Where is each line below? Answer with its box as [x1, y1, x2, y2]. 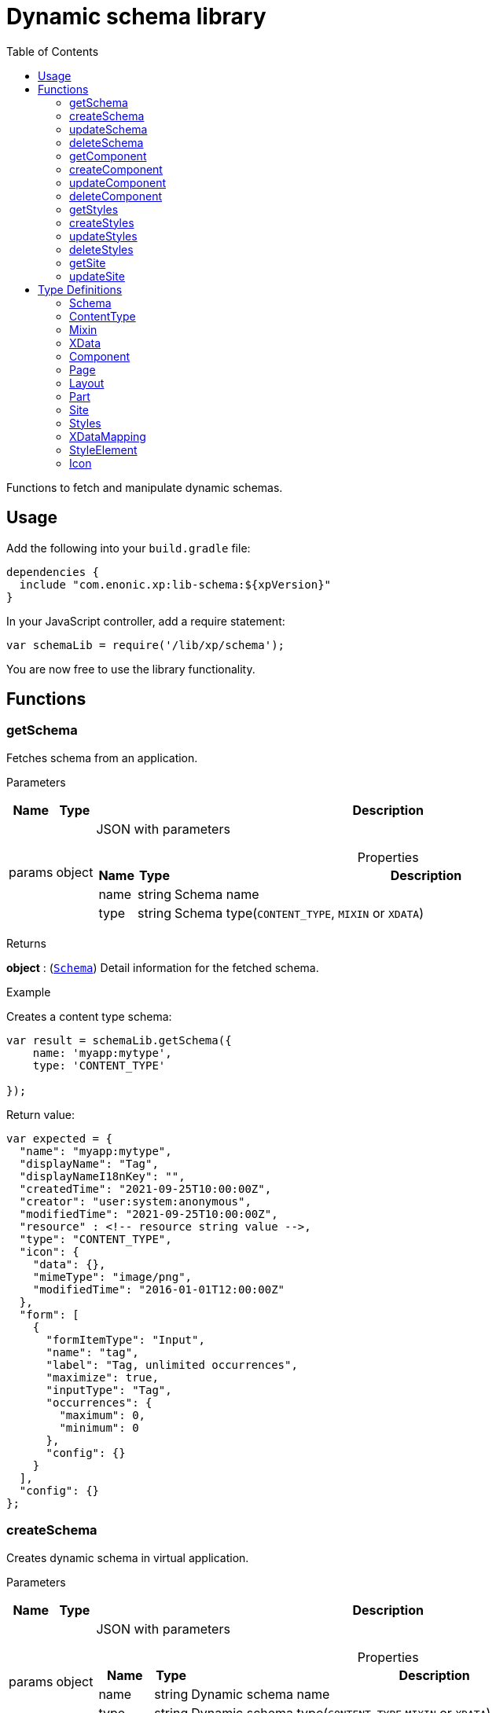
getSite [69, 255, 106, 270]
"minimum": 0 [59, 1421, 139, 1434]
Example [6, 985, 51, 999]
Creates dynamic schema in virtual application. [6, 1550, 249, 1564]
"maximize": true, [46, 1370, 159, 1384]
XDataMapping [69, 429, 146, 443]
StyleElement [69, 442, 138, 457]
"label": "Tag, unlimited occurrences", [46, 1358, 298, 1371]
